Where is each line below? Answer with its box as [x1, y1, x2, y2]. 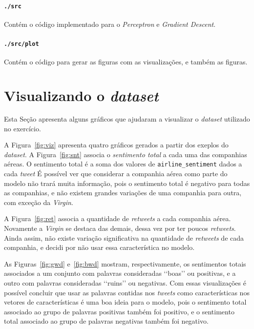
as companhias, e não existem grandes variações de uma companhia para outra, [4, 187, 242, 198]
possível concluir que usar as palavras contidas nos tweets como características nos [4, 287, 250, 297]
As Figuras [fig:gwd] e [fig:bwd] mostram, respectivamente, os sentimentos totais [4, 258, 246, 268]
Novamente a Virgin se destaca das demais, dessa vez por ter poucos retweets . [4, 223, 236, 233]
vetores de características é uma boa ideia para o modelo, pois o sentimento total [4, 297, 247, 307]
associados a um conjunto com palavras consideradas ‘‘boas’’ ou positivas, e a [4, 268, 236, 278]
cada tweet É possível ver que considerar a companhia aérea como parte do [4, 168, 228, 179]
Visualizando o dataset [4, 85, 159, 106]
